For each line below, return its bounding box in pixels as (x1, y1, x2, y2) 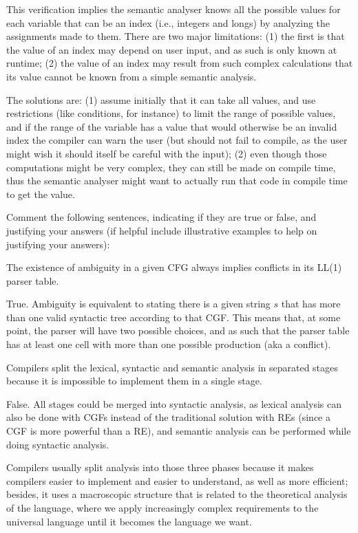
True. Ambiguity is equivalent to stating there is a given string (6, 296, 271, 311)
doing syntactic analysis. (6, 437, 109, 451)
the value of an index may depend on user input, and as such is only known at (6, 42, 337, 56)
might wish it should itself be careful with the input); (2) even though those (6, 146, 327, 160)
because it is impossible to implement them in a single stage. (6, 373, 262, 388)
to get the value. (6, 186, 75, 201)
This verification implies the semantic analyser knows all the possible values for (6, 2, 341, 16)
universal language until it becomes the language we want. (6, 514, 252, 528)
